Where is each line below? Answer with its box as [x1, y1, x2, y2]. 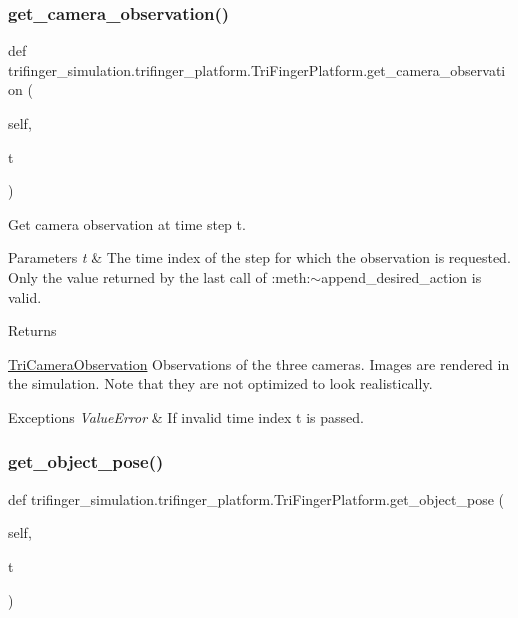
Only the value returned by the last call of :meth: [8, 266, 311, 287]
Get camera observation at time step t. [8, 213, 246, 234]
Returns [8, 320, 57, 341]
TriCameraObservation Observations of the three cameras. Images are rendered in [8, 353, 510, 374]
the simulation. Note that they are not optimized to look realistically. [8, 373, 433, 394]
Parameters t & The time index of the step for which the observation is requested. [8, 247, 511, 268]
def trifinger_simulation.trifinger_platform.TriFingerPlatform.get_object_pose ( [8, 488, 505, 509]
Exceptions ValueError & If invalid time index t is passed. [8, 406, 364, 427]
